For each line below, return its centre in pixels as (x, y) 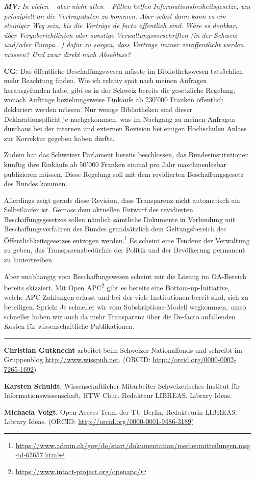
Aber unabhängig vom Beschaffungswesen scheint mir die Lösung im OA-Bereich (125, 276)
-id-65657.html (37, 455)
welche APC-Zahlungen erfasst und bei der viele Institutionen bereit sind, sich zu (126, 297)
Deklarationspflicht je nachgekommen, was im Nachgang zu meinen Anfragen (120, 119)
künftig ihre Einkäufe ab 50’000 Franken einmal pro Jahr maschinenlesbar (115, 164)
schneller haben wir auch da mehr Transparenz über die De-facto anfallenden (120, 316)
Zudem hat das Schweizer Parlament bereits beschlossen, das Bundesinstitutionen (127, 155)
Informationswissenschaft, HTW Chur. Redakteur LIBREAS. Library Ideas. (118, 395)
